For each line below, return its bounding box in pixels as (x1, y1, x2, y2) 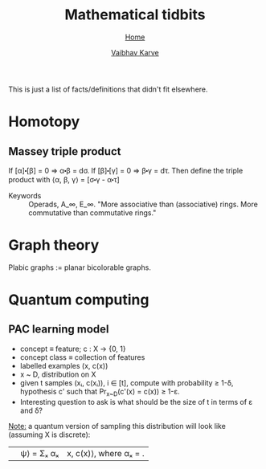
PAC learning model (8, 323, 110, 336)
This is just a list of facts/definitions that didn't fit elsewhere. (8, 84, 208, 94)
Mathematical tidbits (63, 6, 207, 24)
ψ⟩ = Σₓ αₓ (20, 447, 59, 459)
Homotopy (8, 112, 80, 131)
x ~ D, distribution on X (19, 369, 96, 379)
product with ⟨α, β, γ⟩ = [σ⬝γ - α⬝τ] (8, 174, 121, 184)
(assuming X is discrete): (8, 430, 91, 439)
